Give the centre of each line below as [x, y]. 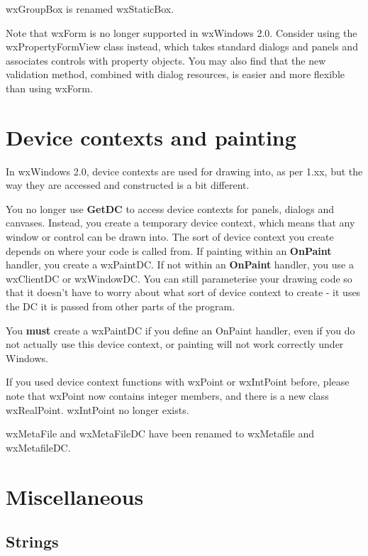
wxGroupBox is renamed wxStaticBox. [90, 9]
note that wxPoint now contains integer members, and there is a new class [167, 396]
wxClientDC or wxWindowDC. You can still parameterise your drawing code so [179, 278]
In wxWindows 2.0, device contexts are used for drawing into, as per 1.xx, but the [184, 171]
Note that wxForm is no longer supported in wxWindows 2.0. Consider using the [182, 32]
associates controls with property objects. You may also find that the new [166, 60]
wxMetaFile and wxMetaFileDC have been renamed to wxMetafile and [160, 434]
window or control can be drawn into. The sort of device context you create [170, 237]
